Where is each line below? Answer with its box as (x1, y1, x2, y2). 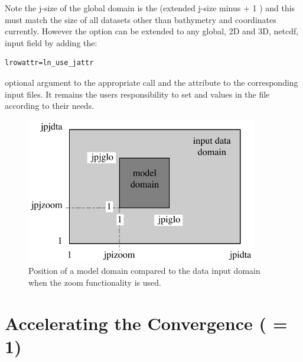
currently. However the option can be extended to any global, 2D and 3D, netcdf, (5, 25, 299, 37)
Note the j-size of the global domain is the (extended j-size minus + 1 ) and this (5, 2, 295, 14)
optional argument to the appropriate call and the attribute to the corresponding (5, 76, 298, 88)
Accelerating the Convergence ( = (5, 311, 288, 335)
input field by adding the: (5, 36, 97, 49)
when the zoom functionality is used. (28, 276, 161, 288)
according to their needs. (5, 99, 95, 112)
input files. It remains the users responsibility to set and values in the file (5, 88, 270, 100)
